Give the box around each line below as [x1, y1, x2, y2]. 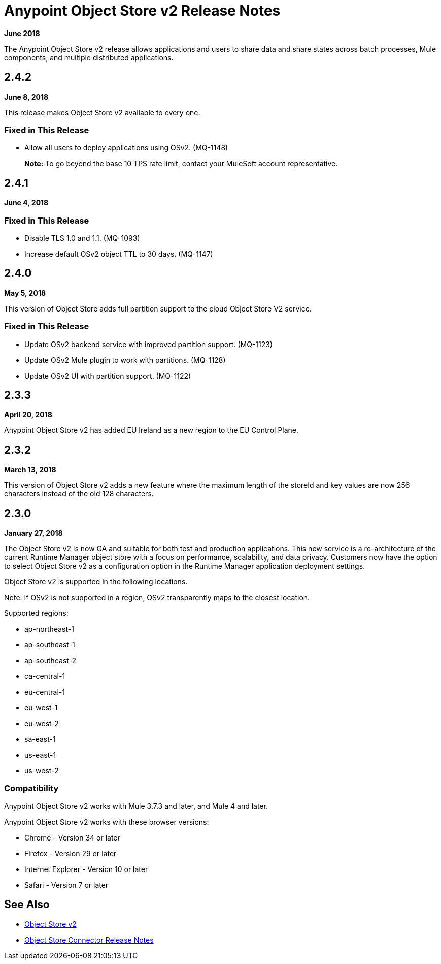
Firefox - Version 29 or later [24, 849, 117, 858]
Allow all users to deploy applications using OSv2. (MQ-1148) [24, 143, 228, 152]
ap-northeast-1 [24, 625, 74, 634]
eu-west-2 [24, 719, 59, 728]
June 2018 [4, 28, 40, 38]
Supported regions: [4, 609, 69, 618]
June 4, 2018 [4, 198, 49, 207]
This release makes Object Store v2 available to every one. [4, 108, 200, 117]
